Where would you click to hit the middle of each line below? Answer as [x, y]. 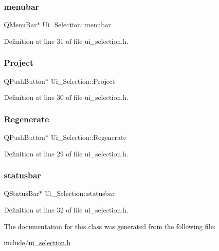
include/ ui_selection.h [37, 242]
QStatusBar [22, 193]
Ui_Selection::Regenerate [89, 137]
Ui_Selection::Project [83, 81]
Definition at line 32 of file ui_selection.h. [66, 210]
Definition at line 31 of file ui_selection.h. [66, 41]
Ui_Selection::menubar [77, 25]
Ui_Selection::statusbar [80, 193]
